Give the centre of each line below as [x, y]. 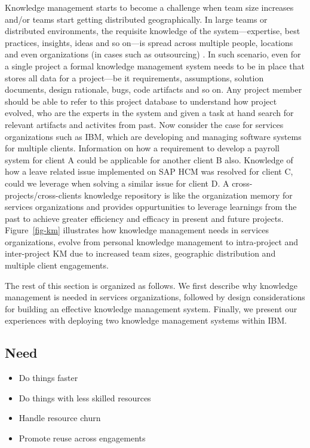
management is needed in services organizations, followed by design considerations [155, 297]
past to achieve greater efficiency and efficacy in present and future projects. [144, 218]
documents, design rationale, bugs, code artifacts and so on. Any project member [154, 89]
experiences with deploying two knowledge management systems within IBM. [146, 320]
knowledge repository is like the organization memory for [188, 195]
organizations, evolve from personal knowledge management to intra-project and [152, 241]
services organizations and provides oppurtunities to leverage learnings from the [151, 207]
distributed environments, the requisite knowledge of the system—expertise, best [153, 31]
